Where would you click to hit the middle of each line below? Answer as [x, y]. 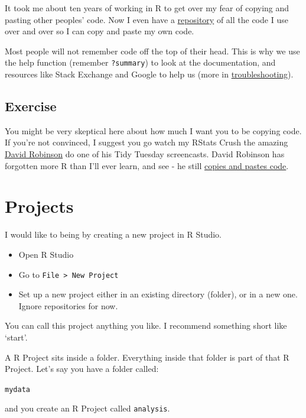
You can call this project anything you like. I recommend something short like [146, 325]
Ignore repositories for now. [68, 305]
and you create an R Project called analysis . [87, 408]
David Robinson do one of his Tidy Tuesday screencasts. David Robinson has [145, 154]
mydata [17, 389]
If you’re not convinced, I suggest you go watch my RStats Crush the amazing [147, 142]
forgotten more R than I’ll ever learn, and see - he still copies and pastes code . [147, 165]
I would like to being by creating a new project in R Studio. [113, 234]
